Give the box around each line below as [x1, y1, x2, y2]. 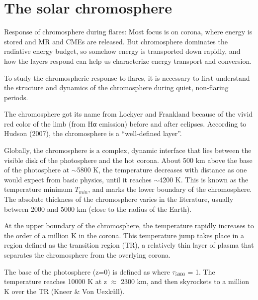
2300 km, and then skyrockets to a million [120, 276, 249, 287]
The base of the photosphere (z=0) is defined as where [4, 266, 170, 277]
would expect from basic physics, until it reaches [4, 174, 152, 184]
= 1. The [187, 266, 215, 277]
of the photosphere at [4, 164, 70, 175]
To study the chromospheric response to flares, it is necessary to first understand [4, 72, 250, 83]
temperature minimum [4, 184, 73, 194]
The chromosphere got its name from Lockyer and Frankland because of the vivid [4, 109, 253, 119]
